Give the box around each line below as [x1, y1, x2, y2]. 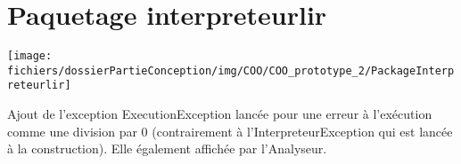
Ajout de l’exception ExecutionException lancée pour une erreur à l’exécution [7, 105, 432, 123]
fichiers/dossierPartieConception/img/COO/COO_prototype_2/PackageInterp [7, 64, 455, 77]
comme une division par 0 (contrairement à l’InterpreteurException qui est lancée [7, 121, 453, 140]
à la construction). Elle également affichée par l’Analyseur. [7, 139, 327, 158]
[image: [7, 50, 53, 63]
